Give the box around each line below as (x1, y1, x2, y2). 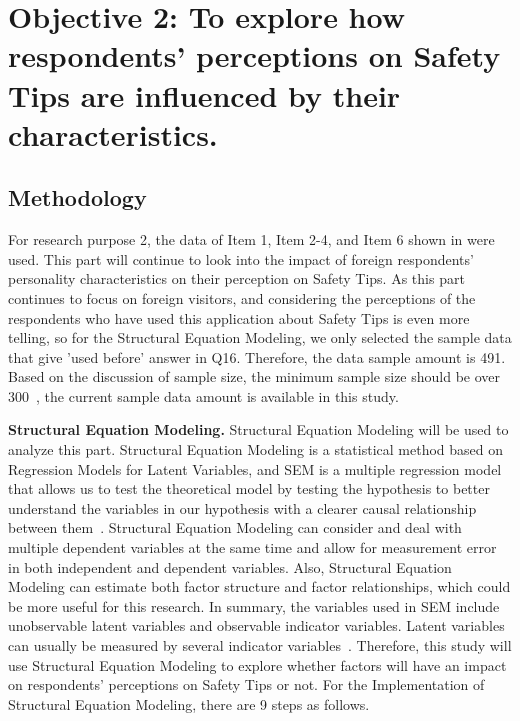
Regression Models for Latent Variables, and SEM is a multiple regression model (8, 458, 502, 479)
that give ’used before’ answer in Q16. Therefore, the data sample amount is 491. (8, 346, 506, 367)
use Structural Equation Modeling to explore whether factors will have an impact (8, 654, 507, 675)
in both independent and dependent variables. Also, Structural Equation (8, 556, 452, 577)
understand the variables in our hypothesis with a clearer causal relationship (8, 497, 477, 518)
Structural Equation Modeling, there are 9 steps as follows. (8, 693, 370, 714)
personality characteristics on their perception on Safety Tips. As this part (8, 268, 465, 289)
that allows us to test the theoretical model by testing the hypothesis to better (8, 478, 490, 499)
